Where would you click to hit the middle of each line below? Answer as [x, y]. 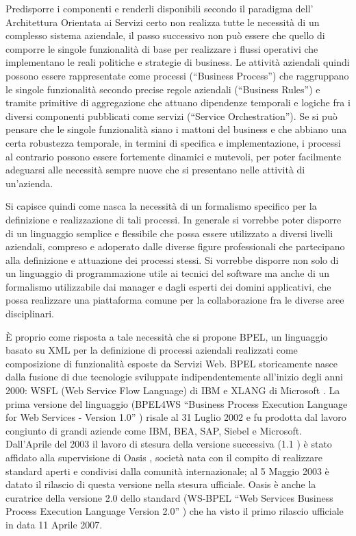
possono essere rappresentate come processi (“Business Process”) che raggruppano [177, 75]
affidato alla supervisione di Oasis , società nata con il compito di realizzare [164, 457]
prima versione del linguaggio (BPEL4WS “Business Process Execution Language [177, 403]
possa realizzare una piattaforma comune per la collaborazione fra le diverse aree [175, 300]
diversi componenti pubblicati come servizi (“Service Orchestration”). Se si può [171, 115]
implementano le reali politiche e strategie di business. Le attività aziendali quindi [178, 62]
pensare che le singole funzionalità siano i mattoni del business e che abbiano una [176, 129]
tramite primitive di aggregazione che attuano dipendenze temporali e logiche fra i [178, 102]
